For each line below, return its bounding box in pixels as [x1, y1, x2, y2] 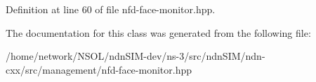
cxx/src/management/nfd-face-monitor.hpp [6, 62, 192, 76]
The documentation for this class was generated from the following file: [6, 25, 311, 40]
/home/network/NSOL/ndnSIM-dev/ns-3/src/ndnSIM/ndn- [6, 49, 265, 63]
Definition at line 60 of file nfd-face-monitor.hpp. [6, 2, 216, 16]
